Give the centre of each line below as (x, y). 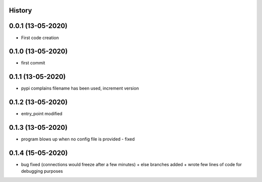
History (21, 10)
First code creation (40, 38)
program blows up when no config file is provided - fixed (78, 139)
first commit (33, 63)
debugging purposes (42, 171)
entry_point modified (42, 114)
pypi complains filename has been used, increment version (80, 88)
